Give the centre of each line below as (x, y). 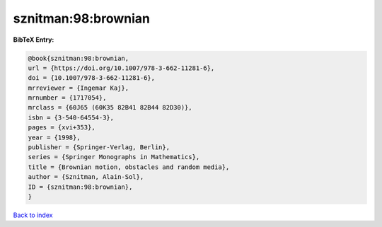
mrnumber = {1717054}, (67, 98)
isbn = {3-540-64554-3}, (71, 117)
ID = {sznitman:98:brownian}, (80, 187)
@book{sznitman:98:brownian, (79, 58)
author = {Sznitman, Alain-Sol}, (86, 177)
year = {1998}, (54, 137)
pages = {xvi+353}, (62, 128)
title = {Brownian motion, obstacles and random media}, (129, 167)
